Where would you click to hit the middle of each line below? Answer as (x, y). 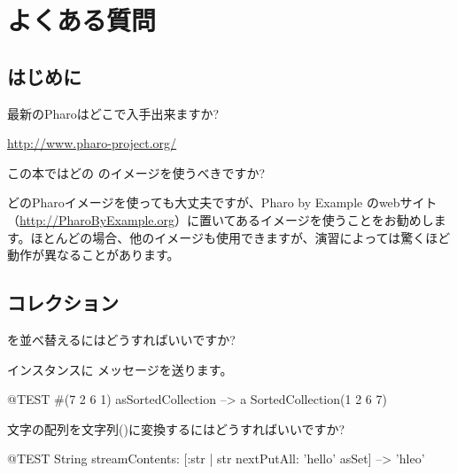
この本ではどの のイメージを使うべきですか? (136, 172)
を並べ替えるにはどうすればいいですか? (121, 339)
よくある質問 (82, 20)
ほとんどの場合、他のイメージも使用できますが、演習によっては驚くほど (240, 237)
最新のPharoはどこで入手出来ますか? (113, 113)
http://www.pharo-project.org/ (92, 143)
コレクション (63, 303)
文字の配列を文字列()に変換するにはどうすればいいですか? (176, 428)
